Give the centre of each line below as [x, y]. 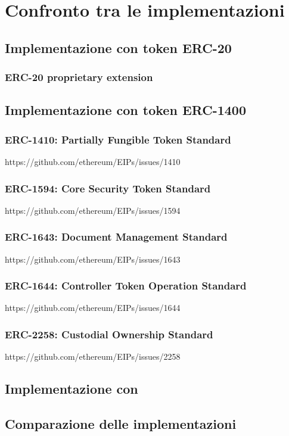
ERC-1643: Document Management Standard [116, 237]
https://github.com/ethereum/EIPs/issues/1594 [93, 210]
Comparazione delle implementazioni [121, 424]
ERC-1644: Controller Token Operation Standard [126, 286]
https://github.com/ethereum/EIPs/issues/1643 [93, 259]
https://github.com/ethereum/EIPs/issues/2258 [93, 356]
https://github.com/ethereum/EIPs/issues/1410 [93, 161]
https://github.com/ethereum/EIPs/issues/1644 [93, 308]
